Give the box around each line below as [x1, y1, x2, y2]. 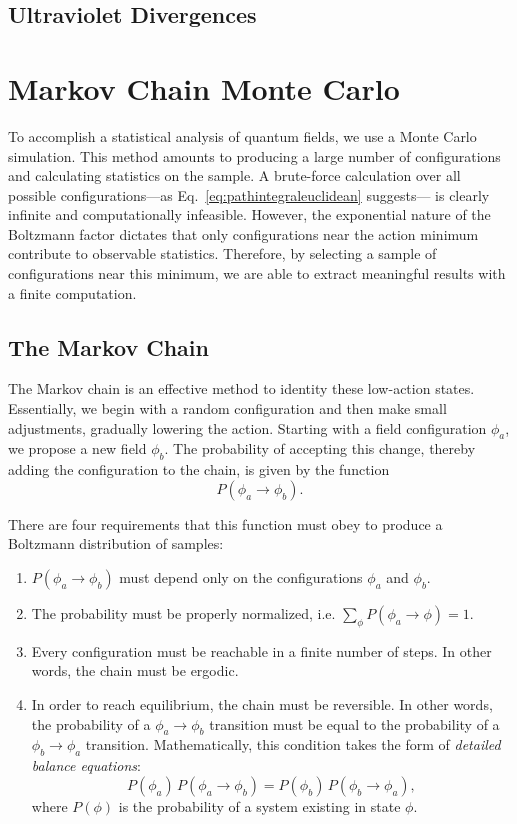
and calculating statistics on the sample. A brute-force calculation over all [8, 165, 461, 186]
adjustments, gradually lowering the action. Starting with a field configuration [8, 417, 487, 438]
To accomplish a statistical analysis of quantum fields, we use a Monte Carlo [8, 125, 477, 146]
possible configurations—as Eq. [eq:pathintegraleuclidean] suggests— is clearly [8, 184, 490, 205]
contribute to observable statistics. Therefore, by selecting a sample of [8, 243, 437, 264]
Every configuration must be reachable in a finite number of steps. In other [31, 640, 492, 661]
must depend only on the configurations [119, 567, 363, 588]
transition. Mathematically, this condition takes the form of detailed [85, 734, 501, 755]
